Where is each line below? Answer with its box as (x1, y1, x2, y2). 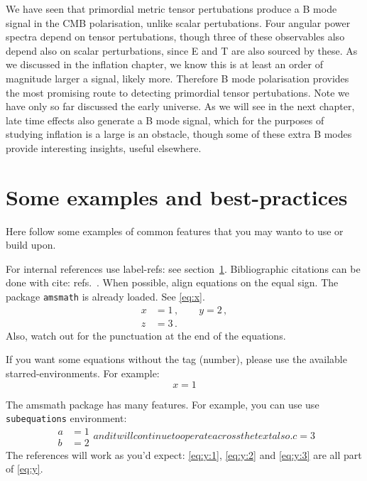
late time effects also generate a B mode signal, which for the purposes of (6, 112, 324, 127)
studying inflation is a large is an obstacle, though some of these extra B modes (6, 126, 352, 141)
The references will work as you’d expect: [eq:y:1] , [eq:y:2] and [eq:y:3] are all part (6, 447, 362, 462)
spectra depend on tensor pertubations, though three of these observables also (6, 29, 345, 44)
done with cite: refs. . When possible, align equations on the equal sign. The (6, 275, 339, 290)
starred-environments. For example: (6, 365, 160, 380)
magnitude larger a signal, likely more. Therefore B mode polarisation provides (6, 70, 349, 85)
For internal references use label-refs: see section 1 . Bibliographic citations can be (6, 261, 361, 276)
